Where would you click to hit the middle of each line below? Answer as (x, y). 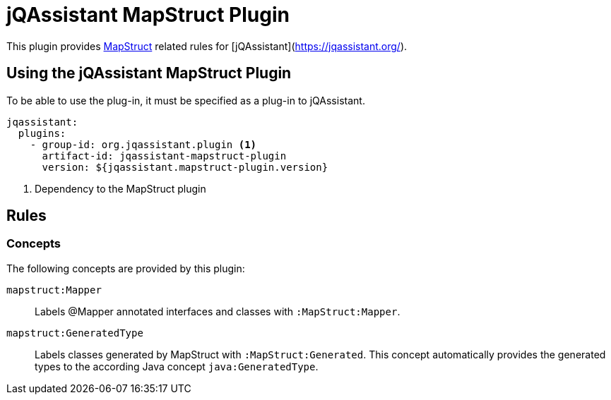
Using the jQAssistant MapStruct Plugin (149, 73)
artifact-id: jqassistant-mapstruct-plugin (164, 156)
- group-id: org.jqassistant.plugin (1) (143, 144)
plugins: (42, 133)
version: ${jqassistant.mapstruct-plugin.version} (185, 167)
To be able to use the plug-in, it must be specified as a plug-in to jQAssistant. (186, 100)
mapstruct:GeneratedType (75, 333)
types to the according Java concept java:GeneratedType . (177, 366)
